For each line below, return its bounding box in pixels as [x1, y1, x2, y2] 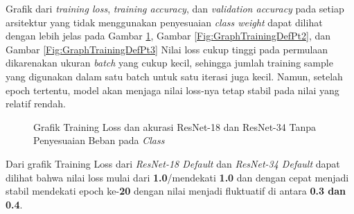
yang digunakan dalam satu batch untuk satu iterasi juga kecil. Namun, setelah [6, 69, 343, 83]
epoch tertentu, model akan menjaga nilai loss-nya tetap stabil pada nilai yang [6, 82, 339, 97]
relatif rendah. [6, 96, 66, 111]
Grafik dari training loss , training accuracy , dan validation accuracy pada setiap [6, 1, 344, 15]
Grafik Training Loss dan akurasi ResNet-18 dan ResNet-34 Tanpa [33, 119, 316, 134]
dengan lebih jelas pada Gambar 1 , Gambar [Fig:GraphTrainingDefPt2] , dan [6, 28, 331, 43]
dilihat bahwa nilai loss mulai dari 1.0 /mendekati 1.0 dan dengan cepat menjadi [6, 170, 349, 184]
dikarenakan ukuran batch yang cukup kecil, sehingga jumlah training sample [6, 55, 333, 70]
